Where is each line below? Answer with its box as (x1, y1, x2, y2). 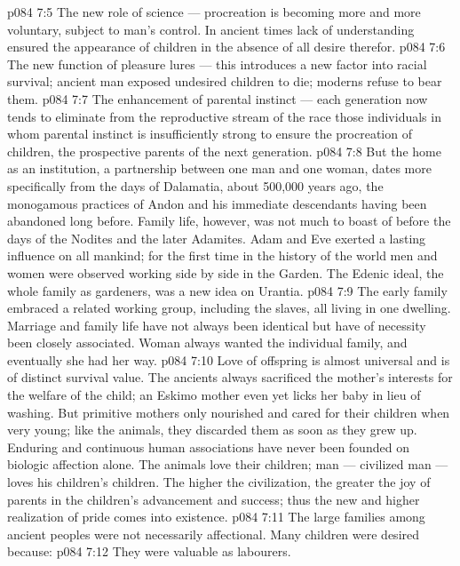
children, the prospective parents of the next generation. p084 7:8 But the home (7, 141, 441, 160)
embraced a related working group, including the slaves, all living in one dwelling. (7, 299, 451, 317)
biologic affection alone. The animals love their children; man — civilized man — (7, 455, 448, 474)
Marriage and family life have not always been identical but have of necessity (7, 315, 426, 334)
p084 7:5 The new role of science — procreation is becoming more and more (7, 3, 421, 20)
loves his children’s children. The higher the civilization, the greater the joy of (7, 473, 431, 491)
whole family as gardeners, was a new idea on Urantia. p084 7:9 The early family (7, 281, 448, 299)
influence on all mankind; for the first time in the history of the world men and (7, 246, 438, 265)
